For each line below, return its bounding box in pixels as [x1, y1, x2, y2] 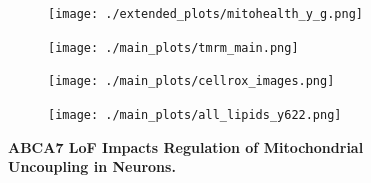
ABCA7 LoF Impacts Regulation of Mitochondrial [8, 136, 364, 157]
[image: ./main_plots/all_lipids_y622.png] [48, 107, 342, 122]
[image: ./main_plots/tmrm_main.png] [48, 40, 299, 55]
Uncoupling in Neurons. [8, 156, 176, 177]
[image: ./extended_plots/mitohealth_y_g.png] [48, 7, 363, 21]
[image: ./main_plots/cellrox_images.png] [48, 74, 335, 89]
